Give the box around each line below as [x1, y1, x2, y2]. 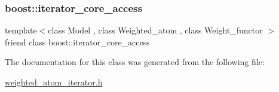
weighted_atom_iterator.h [5, 76, 103, 88]
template [5, 24, 37, 36]
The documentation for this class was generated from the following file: [5, 56, 265, 68]
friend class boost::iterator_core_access [5, 35, 150, 48]
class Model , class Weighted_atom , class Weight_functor [48, 24, 263, 36]
